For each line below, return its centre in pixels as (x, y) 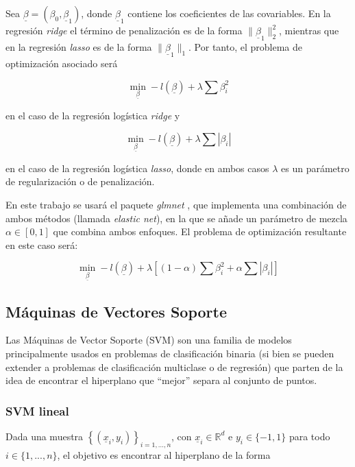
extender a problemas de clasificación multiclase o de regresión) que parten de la (174, 367)
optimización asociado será (62, 63)
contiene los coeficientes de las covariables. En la (229, 13)
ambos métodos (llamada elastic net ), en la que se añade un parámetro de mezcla (176, 218)
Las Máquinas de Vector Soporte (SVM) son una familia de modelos (149, 340)
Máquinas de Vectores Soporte (116, 311)
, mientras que (309, 30)
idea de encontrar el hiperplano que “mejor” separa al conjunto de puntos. (161, 380)
